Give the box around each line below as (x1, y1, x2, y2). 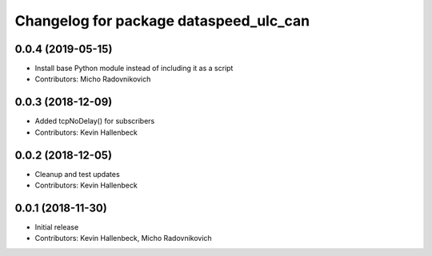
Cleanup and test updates (34, 169, 120, 179)
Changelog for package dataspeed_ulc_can (14, 12, 310, 30)
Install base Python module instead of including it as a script (34, 64, 234, 73)
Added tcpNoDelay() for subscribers (34, 116, 155, 126)
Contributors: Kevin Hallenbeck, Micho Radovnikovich (34, 234, 212, 243)
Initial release (34, 222, 79, 231)
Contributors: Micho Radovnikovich (34, 74, 151, 84)
